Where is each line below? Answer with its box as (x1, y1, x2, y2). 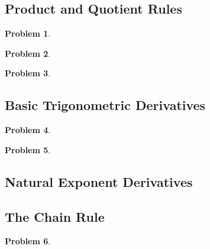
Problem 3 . (5, 67, 51, 79)
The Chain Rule (5, 207, 105, 225)
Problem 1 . (5, 27, 51, 40)
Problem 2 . (5, 47, 51, 59)
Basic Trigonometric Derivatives (5, 96, 206, 114)
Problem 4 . (5, 124, 51, 136)
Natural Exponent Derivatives (5, 172, 193, 190)
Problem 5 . (5, 143, 51, 156)
